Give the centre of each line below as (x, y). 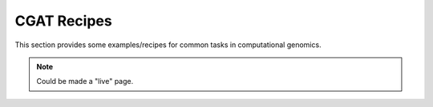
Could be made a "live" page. (85, 81)
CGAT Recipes (63, 21)
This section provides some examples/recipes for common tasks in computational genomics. (168, 45)
